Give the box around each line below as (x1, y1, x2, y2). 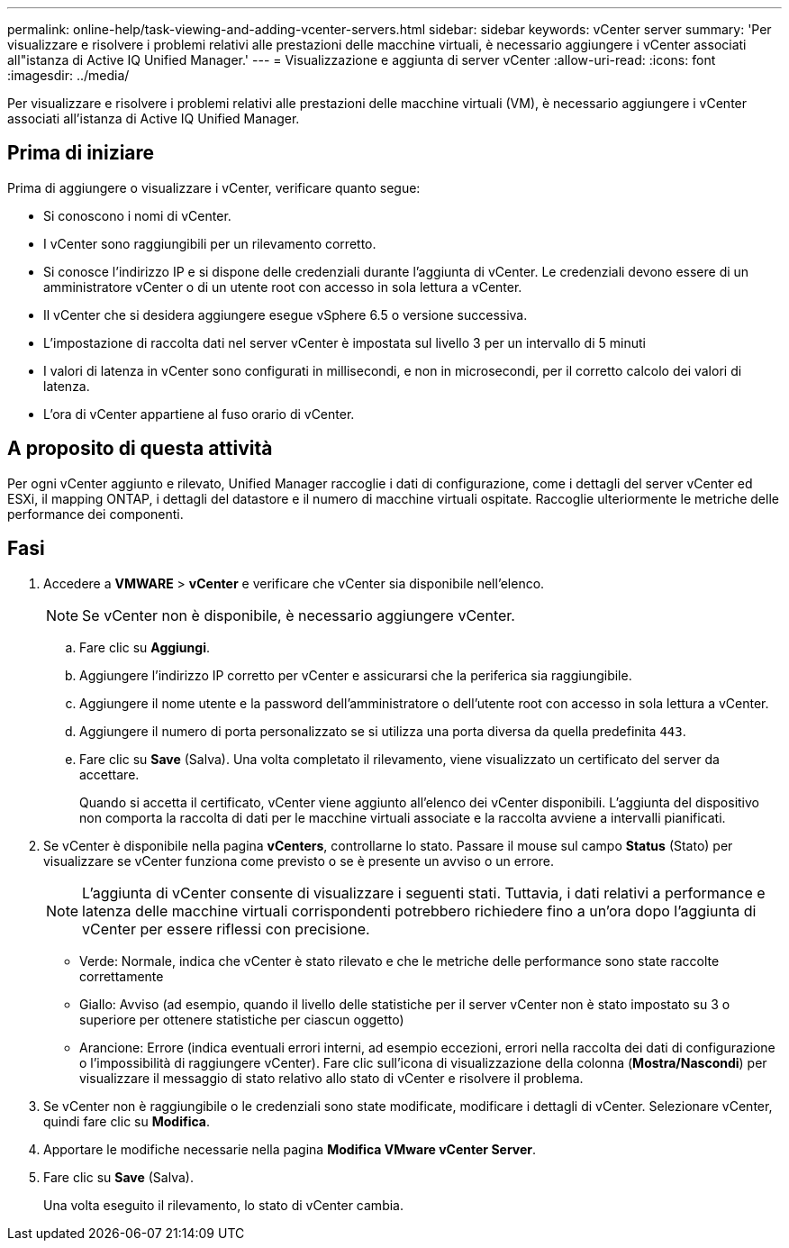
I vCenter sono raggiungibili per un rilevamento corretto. (43, 235, 376, 251)
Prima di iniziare (7, 141, 155, 165)
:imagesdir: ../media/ (7, 68, 130, 83)
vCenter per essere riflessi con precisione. (82, 919, 370, 938)
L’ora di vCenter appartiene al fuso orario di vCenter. (43, 405, 355, 422)
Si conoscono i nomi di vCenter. (43, 207, 231, 223)
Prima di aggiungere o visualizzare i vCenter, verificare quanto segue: (7, 179, 421, 196)
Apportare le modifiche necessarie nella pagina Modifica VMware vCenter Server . (43, 1141, 537, 1157)
